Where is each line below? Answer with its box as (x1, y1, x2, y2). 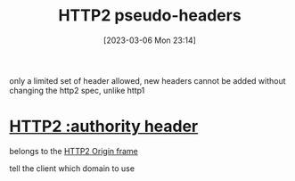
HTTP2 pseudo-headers (57, 5, 242, 26)
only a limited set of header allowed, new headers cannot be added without (9, 75, 287, 86)
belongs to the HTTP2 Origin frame (9, 145, 138, 156)
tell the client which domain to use (9, 162, 135, 174)
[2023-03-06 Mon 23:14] (103, 35, 196, 45)
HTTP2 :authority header (9, 117, 199, 136)
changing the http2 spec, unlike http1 (9, 85, 145, 95)
